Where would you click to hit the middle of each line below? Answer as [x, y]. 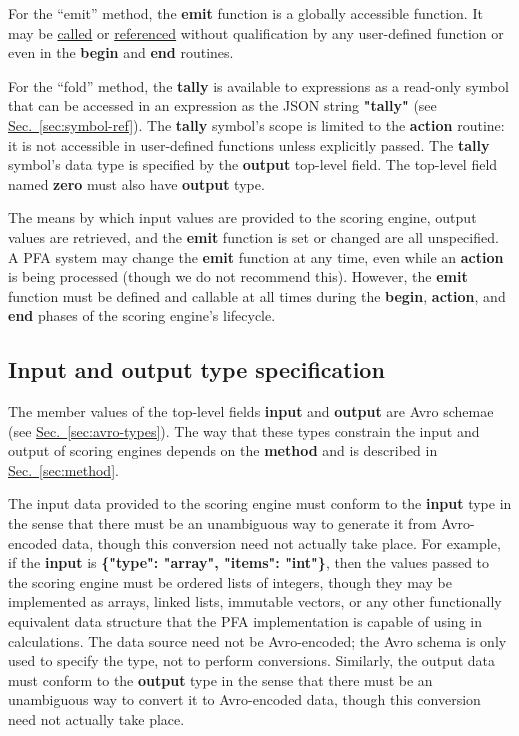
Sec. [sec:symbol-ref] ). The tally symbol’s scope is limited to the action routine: [256, 124]
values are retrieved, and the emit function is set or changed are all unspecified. [253, 236]
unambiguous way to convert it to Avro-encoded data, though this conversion [244, 699]
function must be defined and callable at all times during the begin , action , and [257, 295]
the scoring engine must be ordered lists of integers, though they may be [230, 581]
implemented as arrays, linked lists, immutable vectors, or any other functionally [255, 601]
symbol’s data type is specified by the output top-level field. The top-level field [253, 164]
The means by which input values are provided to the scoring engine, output [242, 217]
